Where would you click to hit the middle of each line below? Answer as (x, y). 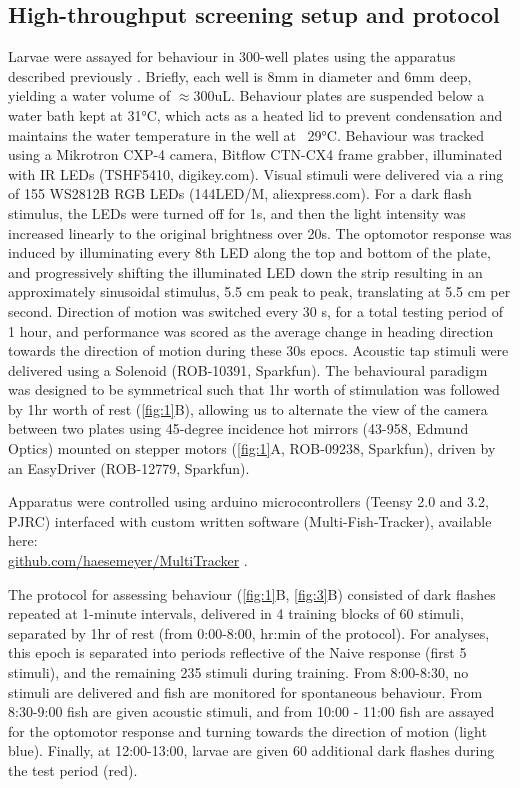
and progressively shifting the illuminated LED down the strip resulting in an (245, 271)
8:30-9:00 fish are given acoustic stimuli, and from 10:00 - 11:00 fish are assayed (251, 711)
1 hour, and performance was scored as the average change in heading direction (251, 330)
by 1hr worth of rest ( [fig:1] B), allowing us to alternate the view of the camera (248, 408)
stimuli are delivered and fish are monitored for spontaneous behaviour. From (245, 691)
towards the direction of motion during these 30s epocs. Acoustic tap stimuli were (258, 350)
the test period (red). (73, 769)
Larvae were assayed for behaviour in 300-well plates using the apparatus (232, 56)
